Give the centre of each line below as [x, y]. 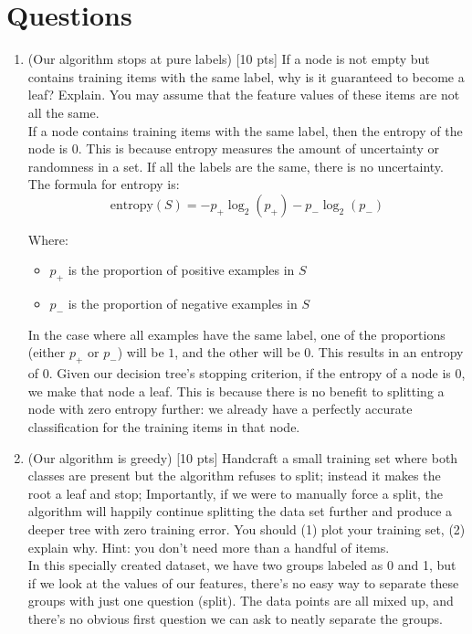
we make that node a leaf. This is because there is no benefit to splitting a [236, 391]
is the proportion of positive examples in [181, 270]
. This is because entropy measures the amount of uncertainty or [258, 148]
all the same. [63, 112]
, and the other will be [237, 352]
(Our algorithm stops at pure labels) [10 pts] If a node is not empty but [229, 59]
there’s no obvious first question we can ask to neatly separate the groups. [235, 618]
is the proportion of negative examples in [183, 304]
